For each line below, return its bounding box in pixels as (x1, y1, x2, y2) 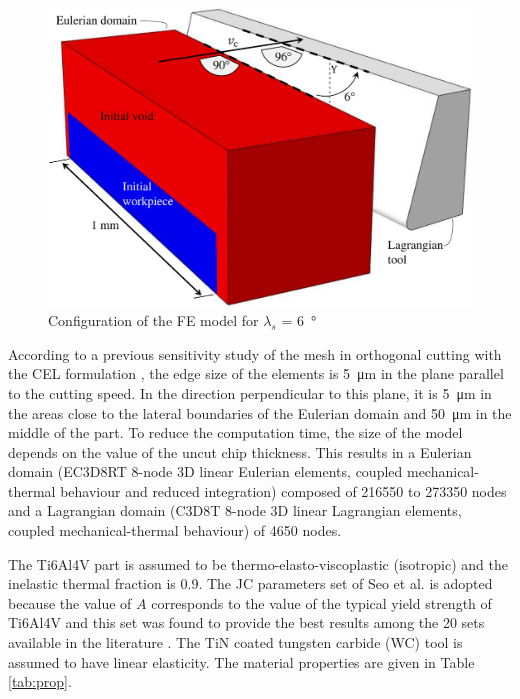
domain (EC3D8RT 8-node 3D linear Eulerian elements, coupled (8, 461, 403, 482)
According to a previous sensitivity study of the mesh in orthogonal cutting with (8, 343, 502, 364)
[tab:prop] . (8, 671, 72, 692)
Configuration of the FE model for (48, 310, 259, 331)
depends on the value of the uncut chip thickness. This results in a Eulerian (8, 441, 472, 462)
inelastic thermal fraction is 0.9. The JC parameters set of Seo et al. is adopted (8, 573, 493, 594)
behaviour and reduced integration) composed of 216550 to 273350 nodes (60, 480, 507, 501)
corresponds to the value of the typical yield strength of (151, 592, 492, 613)
